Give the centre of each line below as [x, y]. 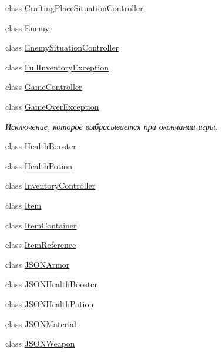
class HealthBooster [41, 146]
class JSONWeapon [40, 343]
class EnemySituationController [62, 47]
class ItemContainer [41, 225]
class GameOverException [52, 106]
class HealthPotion [39, 165]
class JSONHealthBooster [51, 284]
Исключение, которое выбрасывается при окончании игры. [112, 126]
